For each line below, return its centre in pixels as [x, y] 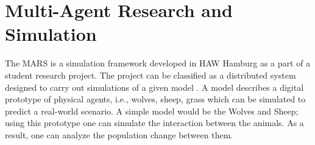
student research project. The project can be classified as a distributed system [150, 75]
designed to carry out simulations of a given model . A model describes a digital [154, 87]
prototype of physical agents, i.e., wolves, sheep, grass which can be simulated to [155, 99]
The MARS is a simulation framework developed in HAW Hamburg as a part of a [158, 63]
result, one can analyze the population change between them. [119, 134]
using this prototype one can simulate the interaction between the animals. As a [154, 123]
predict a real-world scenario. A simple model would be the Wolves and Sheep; [152, 111]
